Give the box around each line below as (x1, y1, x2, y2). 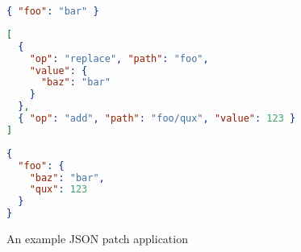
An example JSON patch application (6, 230, 188, 246)
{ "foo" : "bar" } (6, 6, 99, 17)
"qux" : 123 (29, 184, 88, 196)
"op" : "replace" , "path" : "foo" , (29, 52, 209, 64)
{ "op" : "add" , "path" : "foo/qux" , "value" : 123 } (18, 113, 296, 124)
